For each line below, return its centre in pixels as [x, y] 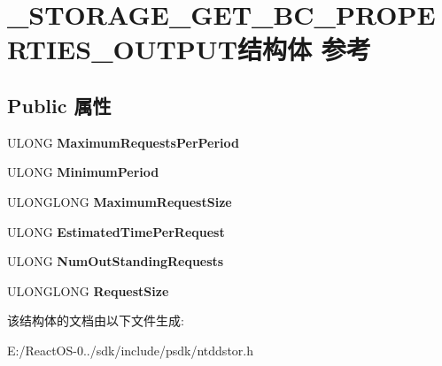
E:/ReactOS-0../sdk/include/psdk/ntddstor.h [130, 350]
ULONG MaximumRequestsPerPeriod [123, 142]
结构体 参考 [304, 49]
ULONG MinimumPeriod [83, 172]
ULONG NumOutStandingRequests [116, 261]
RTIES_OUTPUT [123, 49]
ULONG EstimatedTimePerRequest [116, 231]
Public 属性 [59, 105]
